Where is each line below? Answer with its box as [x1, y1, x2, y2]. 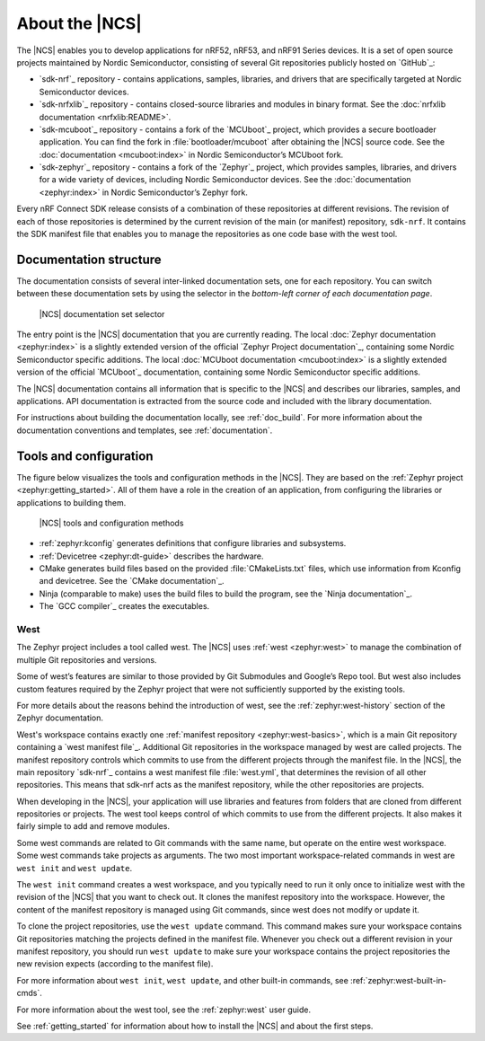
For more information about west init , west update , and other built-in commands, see [16, 975, 349, 985]
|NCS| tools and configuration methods [39, 517, 184, 528]
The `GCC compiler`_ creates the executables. [39, 601, 210, 612]
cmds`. [16, 988, 42, 999]
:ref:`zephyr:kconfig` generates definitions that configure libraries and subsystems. [39, 538, 347, 549]
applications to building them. [16, 497, 127, 507]
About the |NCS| [16, 13, 143, 33]
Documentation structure [16, 251, 162, 267]
